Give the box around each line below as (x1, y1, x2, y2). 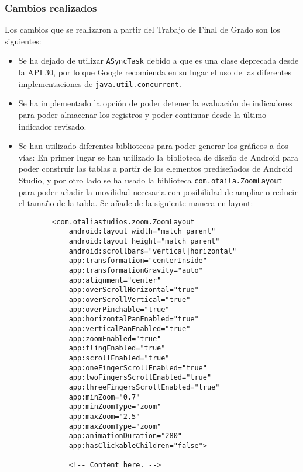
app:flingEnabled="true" (68, 344, 166, 353)
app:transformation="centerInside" (68, 256, 207, 265)
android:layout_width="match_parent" (68, 227, 216, 236)
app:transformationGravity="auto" (68, 266, 203, 275)
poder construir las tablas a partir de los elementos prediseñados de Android (18, 162, 293, 175)
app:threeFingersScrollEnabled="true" (68, 383, 220, 391)
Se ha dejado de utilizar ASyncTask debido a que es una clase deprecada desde (18, 54, 299, 67)
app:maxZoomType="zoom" (68, 422, 161, 431)
